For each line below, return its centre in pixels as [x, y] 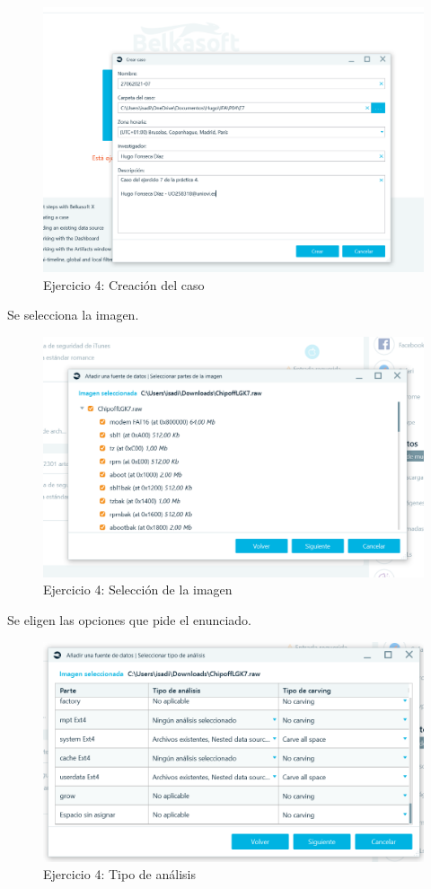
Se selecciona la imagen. [73, 315]
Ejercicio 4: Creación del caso [124, 284]
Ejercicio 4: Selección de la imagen [138, 590]
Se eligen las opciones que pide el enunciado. [129, 620]
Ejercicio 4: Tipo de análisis [119, 874]
